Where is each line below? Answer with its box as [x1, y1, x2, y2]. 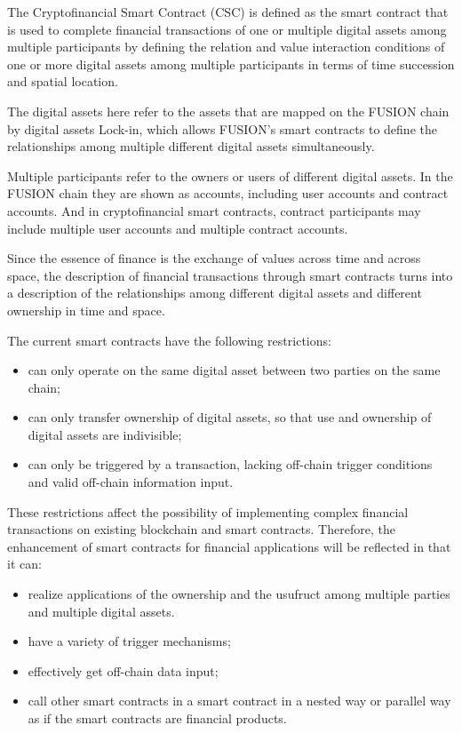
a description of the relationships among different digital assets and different [7, 283, 422, 302]
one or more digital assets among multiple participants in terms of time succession [7, 54, 455, 73]
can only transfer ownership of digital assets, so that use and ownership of [28, 408, 432, 426]
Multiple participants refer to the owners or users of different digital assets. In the [7, 166, 453, 185]
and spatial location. [7, 72, 118, 91]
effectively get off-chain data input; [28, 661, 219, 680]
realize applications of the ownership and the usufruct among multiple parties [28, 585, 450, 603]
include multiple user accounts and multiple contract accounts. [7, 219, 348, 237]
